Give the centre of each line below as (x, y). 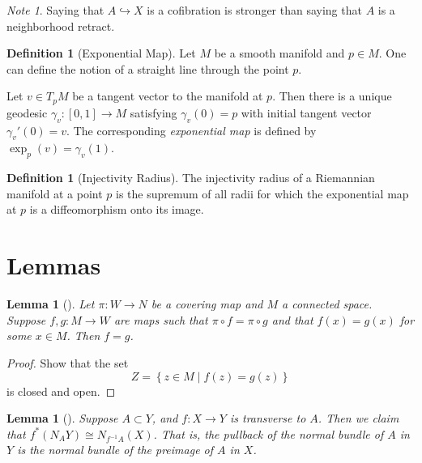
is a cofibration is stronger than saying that (254, 10)
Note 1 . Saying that (55, 10)
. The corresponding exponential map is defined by (192, 130)
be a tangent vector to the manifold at (168, 96)
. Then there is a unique (332, 96)
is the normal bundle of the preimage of (115, 450)
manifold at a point (55, 193)
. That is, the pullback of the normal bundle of (269, 433)
